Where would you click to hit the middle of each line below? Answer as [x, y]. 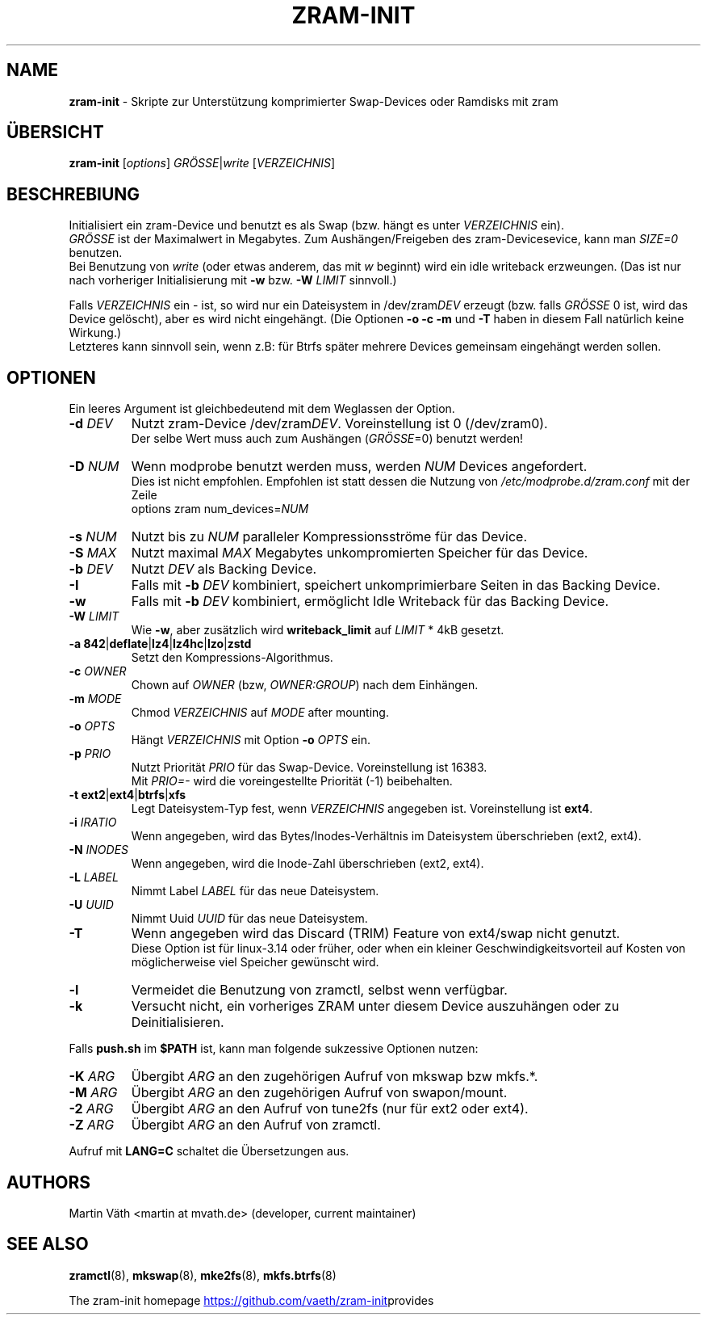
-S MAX [93, 553]
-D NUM [94, 467]
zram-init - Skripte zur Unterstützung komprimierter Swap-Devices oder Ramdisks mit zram [314, 101]
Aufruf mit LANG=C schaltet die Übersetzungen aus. [209, 1151]
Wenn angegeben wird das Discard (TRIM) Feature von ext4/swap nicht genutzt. [376, 934]
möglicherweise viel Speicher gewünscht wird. [255, 962]
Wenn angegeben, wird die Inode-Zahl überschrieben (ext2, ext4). [307, 864]
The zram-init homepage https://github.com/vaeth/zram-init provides [251, 1300]
